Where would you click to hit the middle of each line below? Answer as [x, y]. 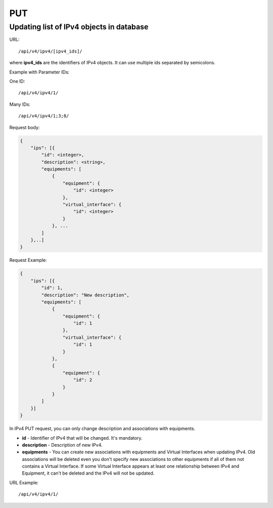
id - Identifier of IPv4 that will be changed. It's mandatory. [82, 438]
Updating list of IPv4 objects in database [79, 27]
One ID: [17, 81]
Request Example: [28, 260]
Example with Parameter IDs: [39, 72]
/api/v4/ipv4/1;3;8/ [44, 116]
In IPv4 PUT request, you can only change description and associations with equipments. [102, 428]
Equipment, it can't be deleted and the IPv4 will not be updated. [88, 473]
